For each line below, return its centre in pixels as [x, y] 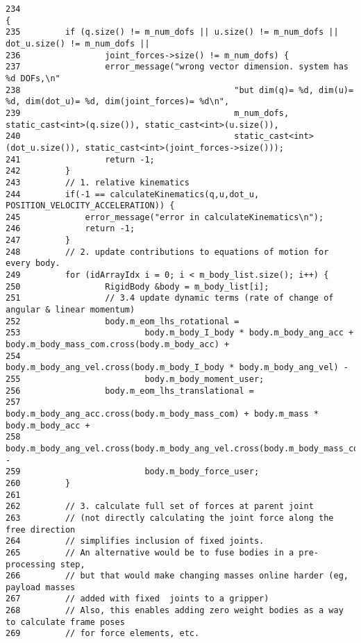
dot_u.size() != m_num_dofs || [78, 43]
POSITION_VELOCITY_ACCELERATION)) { [90, 206]
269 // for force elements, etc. [103, 634]
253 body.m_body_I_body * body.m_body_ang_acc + [180, 333]
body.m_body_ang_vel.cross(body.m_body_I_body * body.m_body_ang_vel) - [177, 368]
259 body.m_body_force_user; [133, 472]
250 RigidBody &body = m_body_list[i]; [137, 286]
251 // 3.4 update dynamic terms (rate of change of [170, 298]
